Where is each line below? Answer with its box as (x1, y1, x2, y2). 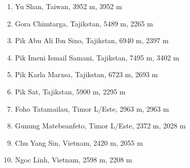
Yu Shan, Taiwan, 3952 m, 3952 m (15, 1, 122, 11)
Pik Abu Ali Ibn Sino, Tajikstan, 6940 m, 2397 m (15, 35, 169, 46)
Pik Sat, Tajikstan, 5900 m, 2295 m (15, 86, 126, 96)
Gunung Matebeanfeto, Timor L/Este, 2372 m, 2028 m (15, 120, 186, 131)
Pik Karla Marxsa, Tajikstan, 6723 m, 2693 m (15, 69, 158, 80)
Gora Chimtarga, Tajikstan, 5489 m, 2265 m (15, 18, 153, 28)
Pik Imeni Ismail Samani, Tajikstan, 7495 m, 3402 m (15, 52, 179, 62)
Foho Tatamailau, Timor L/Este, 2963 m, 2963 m (15, 103, 169, 114)
